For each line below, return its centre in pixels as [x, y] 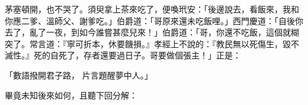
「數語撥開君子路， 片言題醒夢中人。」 [79, 75]
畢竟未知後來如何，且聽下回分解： [71, 95]
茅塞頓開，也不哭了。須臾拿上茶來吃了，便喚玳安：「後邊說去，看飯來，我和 [152, 9]
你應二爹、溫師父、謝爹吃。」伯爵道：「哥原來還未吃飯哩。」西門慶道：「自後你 [154, 20]
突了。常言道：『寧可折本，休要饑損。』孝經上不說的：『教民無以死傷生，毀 [148, 43]
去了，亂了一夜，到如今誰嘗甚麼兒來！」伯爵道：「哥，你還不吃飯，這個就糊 [152, 32]
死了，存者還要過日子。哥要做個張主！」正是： [150, 55]
